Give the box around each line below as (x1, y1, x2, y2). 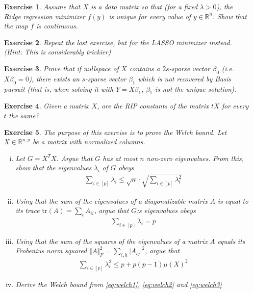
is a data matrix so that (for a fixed (91, 1, 198, 11)
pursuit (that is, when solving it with (4, 83, 114, 94)
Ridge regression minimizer (4, 11, 85, 21)
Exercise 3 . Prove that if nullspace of (4, 63, 119, 73)
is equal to (218, 195, 249, 206)
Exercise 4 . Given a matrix (4, 101, 89, 111)
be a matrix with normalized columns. (32, 136, 145, 147)
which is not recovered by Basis (138, 73, 231, 83)
